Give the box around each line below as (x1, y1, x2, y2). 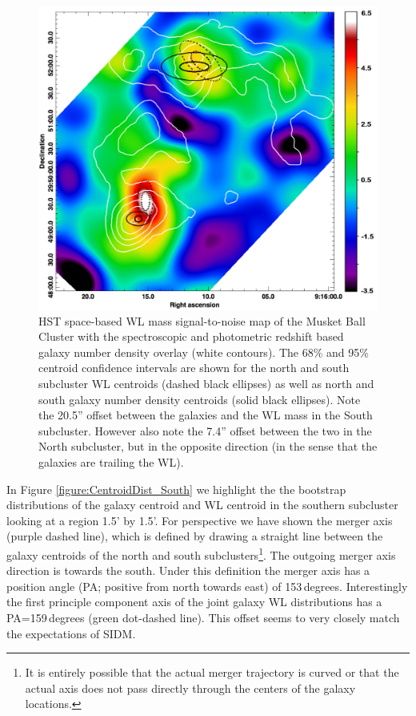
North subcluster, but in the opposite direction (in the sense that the (38, 438, 378, 455)
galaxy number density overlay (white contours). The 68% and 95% (38, 343, 369, 360)
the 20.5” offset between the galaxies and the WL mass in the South (38, 407, 373, 423)
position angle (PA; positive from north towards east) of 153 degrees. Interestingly (6, 577, 408, 594)
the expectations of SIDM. (6, 625, 136, 641)
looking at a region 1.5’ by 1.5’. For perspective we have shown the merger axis (6, 512, 393, 528)
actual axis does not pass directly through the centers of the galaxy (25, 679, 356, 696)
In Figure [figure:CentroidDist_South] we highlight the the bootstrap (6, 480, 346, 497)
